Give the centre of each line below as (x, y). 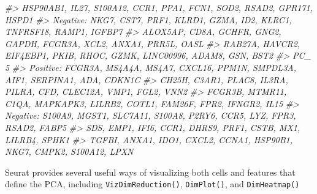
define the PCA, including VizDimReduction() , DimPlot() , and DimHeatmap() (152, 184)
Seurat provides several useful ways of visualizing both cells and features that (150, 172)
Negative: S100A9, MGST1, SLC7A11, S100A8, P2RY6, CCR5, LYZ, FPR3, (151, 115)
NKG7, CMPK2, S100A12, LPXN (69, 151)
